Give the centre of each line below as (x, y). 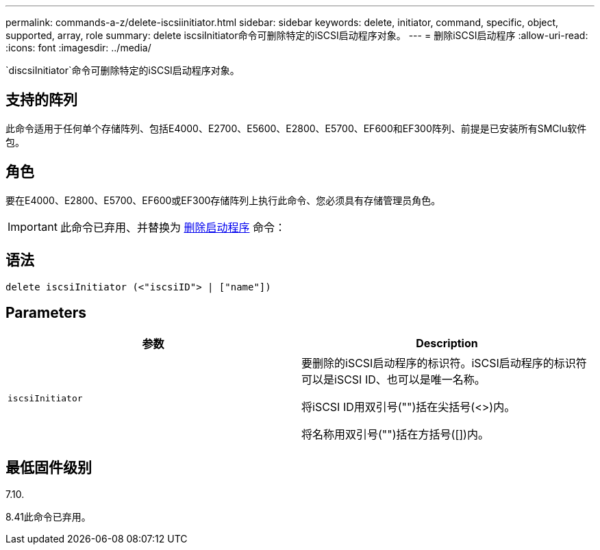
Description (447, 343)
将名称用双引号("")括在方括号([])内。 (395, 435)
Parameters (46, 312)
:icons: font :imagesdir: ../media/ (78, 48)
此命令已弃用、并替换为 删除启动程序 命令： (173, 227)
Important (33, 226)
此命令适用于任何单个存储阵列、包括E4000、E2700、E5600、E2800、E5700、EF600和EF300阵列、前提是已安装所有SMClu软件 (296, 128)
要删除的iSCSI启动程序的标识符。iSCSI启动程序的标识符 (444, 363)
